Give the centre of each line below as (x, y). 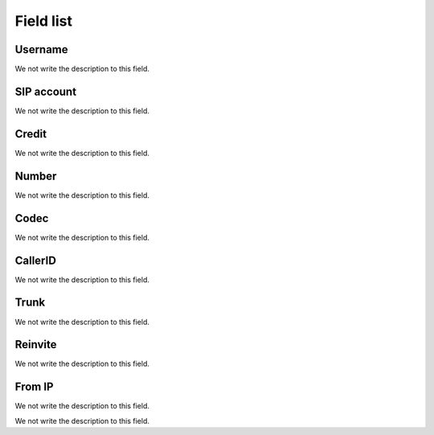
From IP (34, 387)
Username (41, 49)
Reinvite (36, 345)
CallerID (35, 260)
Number (36, 176)
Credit (31, 134)
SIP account (45, 91)
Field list (43, 21)
